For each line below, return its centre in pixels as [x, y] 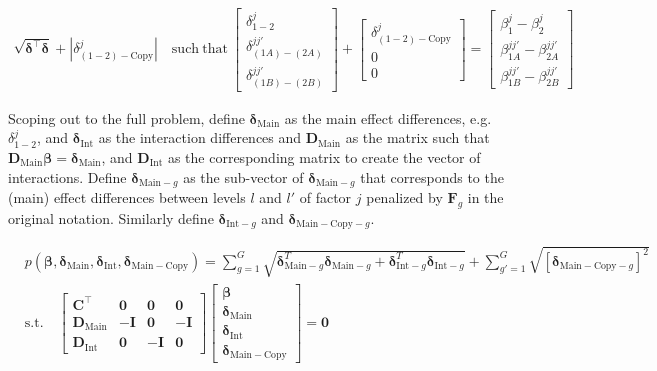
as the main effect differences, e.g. [388, 117]
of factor [325, 197]
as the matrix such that [417, 137]
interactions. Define [67, 176]
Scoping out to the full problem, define [126, 117]
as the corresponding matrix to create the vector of [324, 157]
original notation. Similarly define [111, 217]
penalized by [404, 197]
